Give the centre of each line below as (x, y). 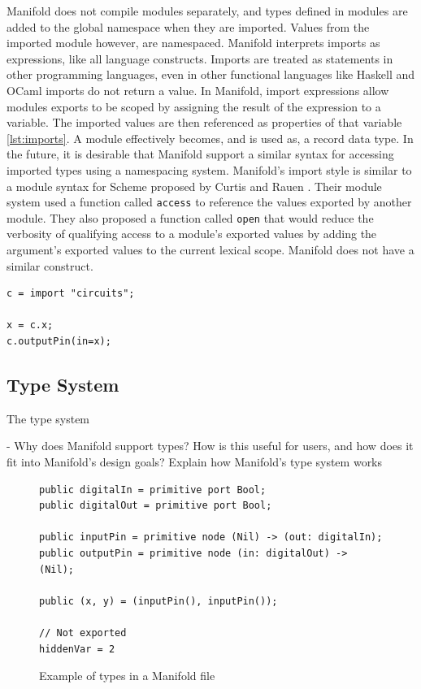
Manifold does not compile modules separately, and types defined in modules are (207, 11)
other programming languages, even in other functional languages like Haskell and (211, 74)
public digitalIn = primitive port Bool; (153, 490)
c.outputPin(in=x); (59, 341)
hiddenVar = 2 (77, 649)
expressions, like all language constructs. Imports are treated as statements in (200, 58)
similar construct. (50, 265)
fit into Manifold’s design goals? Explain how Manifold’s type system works (195, 461)
